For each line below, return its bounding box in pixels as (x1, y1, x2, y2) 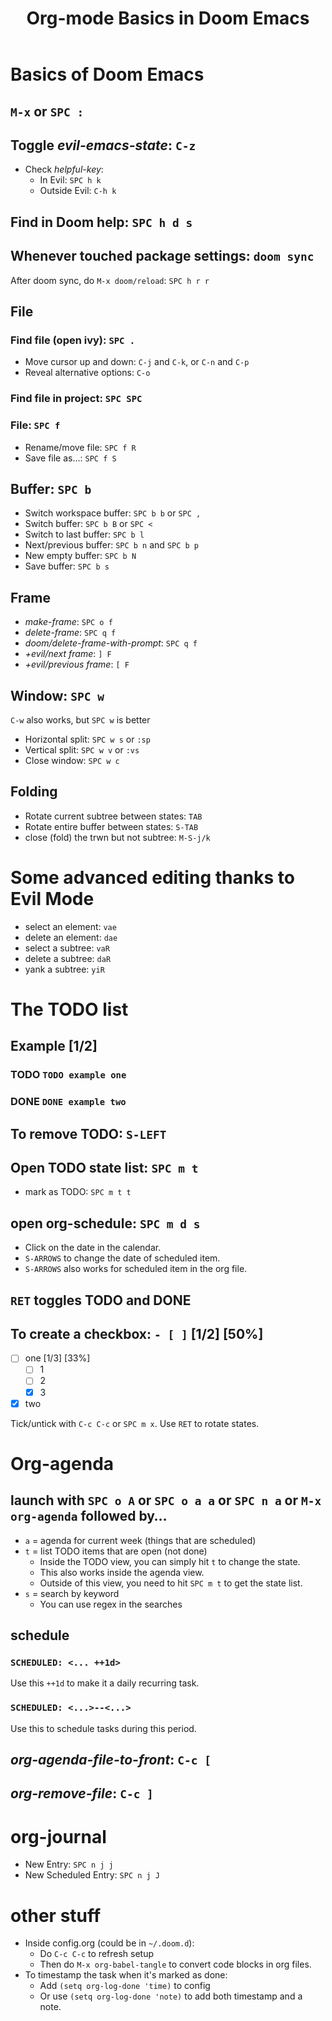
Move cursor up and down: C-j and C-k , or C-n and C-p (24, 356, 250, 368)
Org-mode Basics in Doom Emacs (26, 7, 310, 30)
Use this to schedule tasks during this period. (10, 1722, 197, 1734)
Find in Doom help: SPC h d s (10, 213, 193, 231)
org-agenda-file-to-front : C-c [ (10, 1752, 212, 1769)
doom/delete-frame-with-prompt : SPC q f (24, 637, 198, 649)
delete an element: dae (24, 931, 118, 943)
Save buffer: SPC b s (24, 560, 110, 572)
